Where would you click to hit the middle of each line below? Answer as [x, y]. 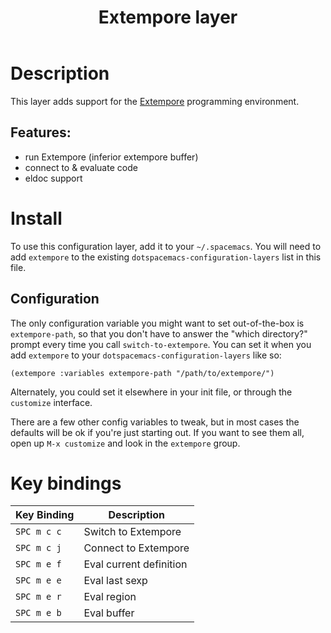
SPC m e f [38, 564]
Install [36, 218]
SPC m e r [38, 597]
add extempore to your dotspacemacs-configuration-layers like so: [146, 355]
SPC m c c [38, 532]
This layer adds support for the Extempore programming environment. [155, 101]
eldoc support [53, 178]
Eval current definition [135, 564]
